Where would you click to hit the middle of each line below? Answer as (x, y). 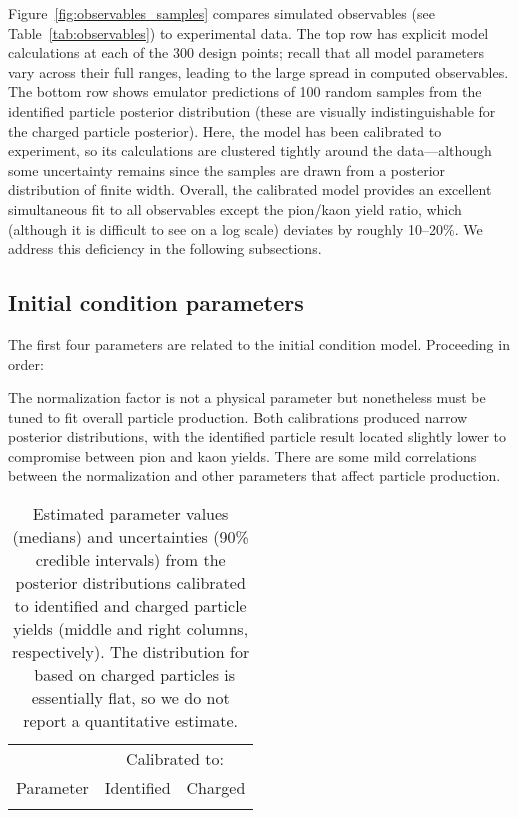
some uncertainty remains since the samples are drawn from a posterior (227, 169)
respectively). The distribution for (131, 652)
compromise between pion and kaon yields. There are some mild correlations (242, 455)
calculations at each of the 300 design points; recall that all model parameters (246, 52)
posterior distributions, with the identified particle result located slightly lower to (257, 436)
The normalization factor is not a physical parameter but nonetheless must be (247, 397)
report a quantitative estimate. (131, 721)
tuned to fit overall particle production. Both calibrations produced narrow (238, 416)
